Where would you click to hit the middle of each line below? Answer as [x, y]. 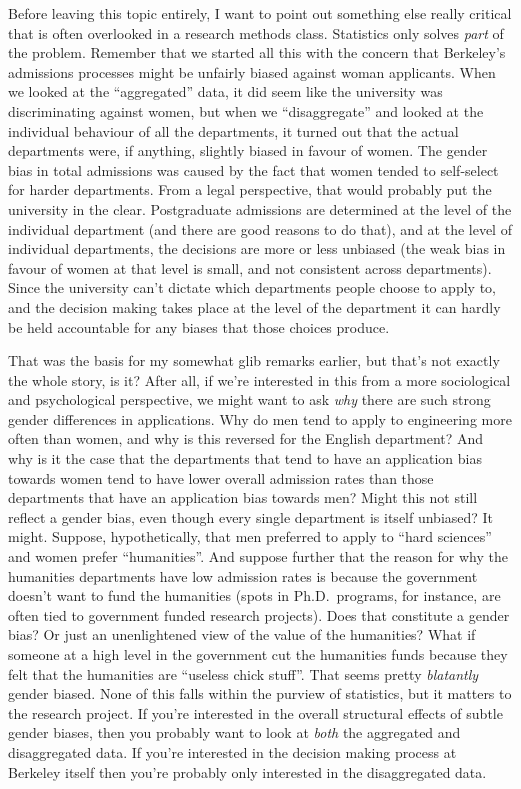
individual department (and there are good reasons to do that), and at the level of [260, 228]
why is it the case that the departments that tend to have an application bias [245, 458]
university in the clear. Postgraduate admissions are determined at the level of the [260, 208]
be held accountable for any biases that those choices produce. [199, 326]
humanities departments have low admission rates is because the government [243, 575]
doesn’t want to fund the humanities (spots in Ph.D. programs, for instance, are [254, 595]
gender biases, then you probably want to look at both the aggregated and [234, 732]
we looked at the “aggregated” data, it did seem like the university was [225, 91]
